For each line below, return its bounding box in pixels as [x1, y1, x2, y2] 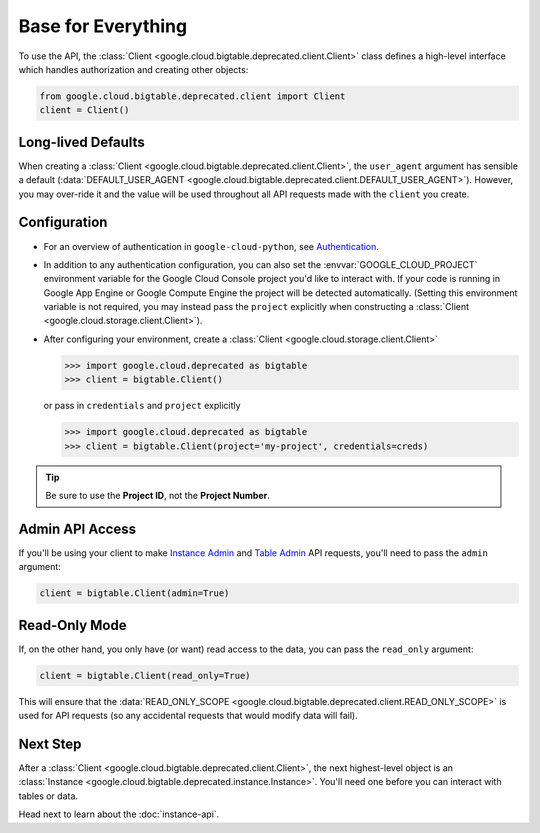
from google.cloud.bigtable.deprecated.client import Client [39, 90, 346, 102]
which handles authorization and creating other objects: [18, 63, 249, 75]
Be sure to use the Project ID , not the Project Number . [45, 489, 270, 501]
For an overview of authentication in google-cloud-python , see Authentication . [43, 240, 380, 252]
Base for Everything [18, 15, 188, 37]
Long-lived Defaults [18, 133, 145, 150]
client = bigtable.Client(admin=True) [39, 588, 230, 599]
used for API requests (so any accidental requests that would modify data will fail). [18, 710, 359, 722]
